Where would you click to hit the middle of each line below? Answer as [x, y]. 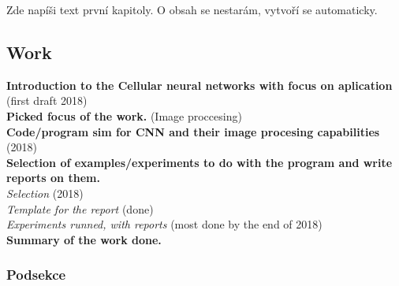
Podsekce [36, 275]
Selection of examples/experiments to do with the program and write [199, 162]
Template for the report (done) [80, 208]
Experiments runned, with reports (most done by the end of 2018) [164, 224]
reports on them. [53, 178]
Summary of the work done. [84, 239]
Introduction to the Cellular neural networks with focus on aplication [199, 85]
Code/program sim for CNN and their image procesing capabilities [193, 131]
